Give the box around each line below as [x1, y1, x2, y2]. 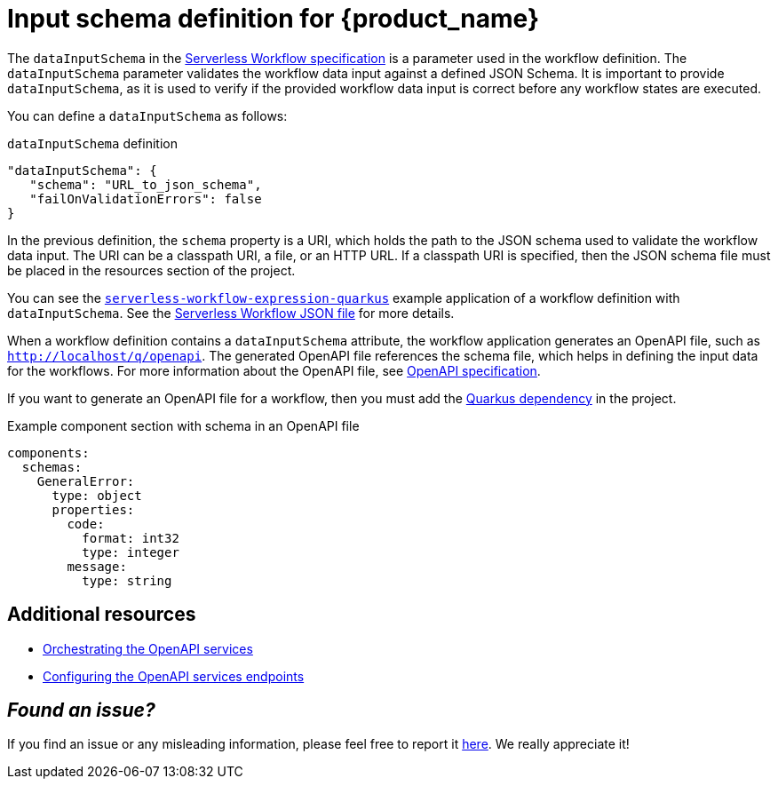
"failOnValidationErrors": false [29, 191, 262, 206]
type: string [82, 573, 172, 588]
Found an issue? [7, 699, 155, 722]
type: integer [82, 544, 179, 560]
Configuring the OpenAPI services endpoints [43, 668, 305, 684]
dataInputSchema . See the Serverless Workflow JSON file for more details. [7, 305, 455, 321]
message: [67, 559, 127, 574]
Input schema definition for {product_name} [7, 4, 540, 34]
